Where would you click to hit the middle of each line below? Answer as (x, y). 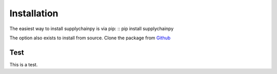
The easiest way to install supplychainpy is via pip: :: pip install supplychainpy (92, 29)
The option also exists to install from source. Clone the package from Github (90, 38)
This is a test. (24, 64)
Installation (34, 13)
